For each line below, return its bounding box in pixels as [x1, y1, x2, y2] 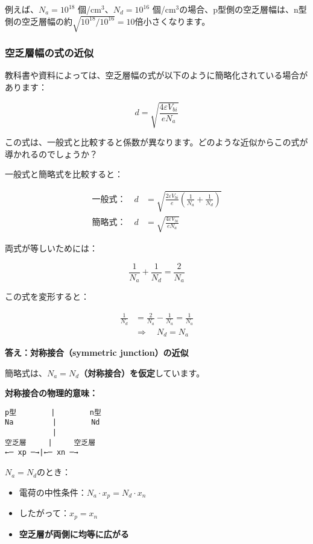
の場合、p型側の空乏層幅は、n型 [179, 3, 307, 15]
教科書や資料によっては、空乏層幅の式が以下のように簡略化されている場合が [5, 69, 308, 81]
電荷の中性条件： [19, 485, 87, 498]
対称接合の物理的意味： [5, 387, 98, 399]
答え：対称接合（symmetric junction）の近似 [5, 346, 189, 358]
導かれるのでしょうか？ [5, 147, 98, 160]
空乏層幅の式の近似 [5, 45, 94, 60]
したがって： [19, 507, 70, 519]
